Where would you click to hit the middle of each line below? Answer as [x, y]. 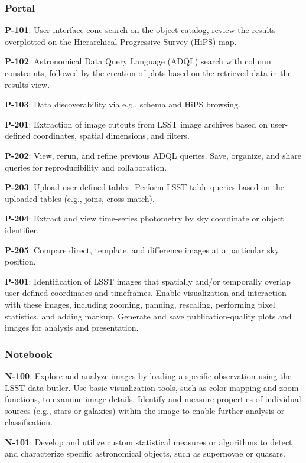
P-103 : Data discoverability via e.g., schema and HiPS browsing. [123, 104]
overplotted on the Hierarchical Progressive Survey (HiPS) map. [121, 41]
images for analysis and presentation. [72, 327]
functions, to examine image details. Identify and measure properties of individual [153, 399]
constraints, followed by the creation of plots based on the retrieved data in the [148, 73]
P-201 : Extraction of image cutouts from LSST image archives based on [136, 124]
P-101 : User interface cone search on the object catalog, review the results [140, 30]
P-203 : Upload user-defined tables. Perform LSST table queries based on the [145, 187]
